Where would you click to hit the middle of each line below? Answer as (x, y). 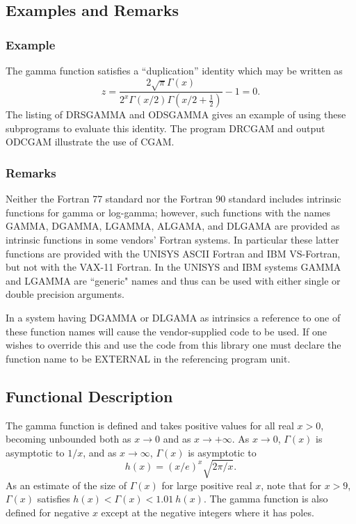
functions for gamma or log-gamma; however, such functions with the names (168, 212)
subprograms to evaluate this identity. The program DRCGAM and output (165, 128)
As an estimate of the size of (66, 485)
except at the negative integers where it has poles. (208, 513)
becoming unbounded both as (68, 439)
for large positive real (207, 485)
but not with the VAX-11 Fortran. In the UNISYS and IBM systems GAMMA (173, 267)
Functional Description (89, 396)
